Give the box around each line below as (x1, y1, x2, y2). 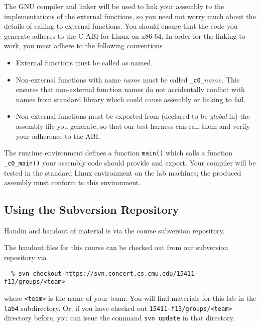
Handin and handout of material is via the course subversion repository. (4, 225, 225, 235)
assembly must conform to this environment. (4, 177, 141, 188)
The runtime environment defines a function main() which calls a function (4, 147, 233, 158)
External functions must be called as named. (16, 57, 153, 67)
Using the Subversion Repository (4, 202, 179, 217)
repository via (4, 252, 47, 263)
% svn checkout (11, 270, 62, 277)
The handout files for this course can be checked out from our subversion (4, 242, 228, 253)
